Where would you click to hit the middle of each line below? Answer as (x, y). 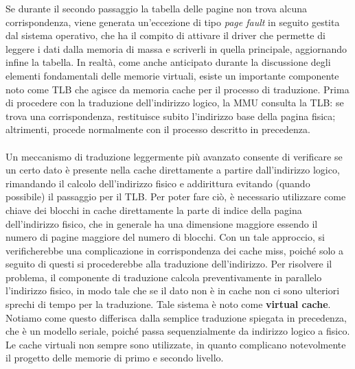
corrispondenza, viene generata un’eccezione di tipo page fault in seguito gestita (173, 22)
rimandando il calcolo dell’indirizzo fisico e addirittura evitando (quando (158, 183)
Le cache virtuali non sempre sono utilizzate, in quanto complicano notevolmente (176, 344)
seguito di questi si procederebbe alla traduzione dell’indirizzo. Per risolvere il (169, 264)
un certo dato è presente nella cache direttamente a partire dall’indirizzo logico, (173, 170)
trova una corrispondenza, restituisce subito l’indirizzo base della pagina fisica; (171, 116)
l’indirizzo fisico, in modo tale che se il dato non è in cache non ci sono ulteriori (173, 290)
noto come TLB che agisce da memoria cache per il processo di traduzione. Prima (177, 89)
